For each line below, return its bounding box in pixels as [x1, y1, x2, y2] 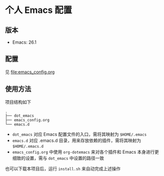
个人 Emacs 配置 [5, 4, 73, 16]
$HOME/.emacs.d [12, 144, 44, 149]
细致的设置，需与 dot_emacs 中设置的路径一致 [12, 155, 105, 161]
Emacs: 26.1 [12, 39, 37, 45]
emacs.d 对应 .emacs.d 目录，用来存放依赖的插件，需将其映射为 [12, 137, 142, 143]
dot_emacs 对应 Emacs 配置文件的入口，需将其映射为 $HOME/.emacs [12, 131, 147, 137]
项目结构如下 [5, 99, 31, 105]
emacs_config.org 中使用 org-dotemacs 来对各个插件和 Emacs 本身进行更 [12, 149, 159, 155]
